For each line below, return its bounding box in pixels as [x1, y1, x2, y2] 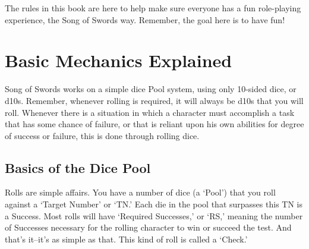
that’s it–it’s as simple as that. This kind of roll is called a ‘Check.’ [5, 232, 248, 245]
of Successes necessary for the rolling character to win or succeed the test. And [5, 221, 292, 234]
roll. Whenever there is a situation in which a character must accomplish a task [5, 106, 295, 118]
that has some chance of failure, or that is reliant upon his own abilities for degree [5, 118, 304, 130]
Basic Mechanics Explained [5, 48, 232, 73]
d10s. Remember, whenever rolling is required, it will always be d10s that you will [5, 94, 304, 106]
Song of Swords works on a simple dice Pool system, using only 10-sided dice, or [5, 83, 297, 95]
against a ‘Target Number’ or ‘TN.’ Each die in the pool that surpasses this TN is [5, 198, 302, 210]
